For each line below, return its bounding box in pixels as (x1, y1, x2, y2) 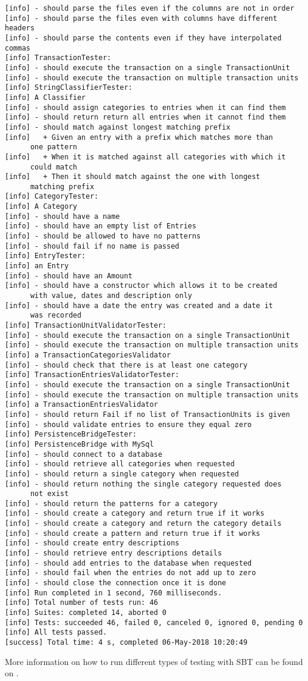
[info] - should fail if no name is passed (5, 241, 180, 250)
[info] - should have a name (5, 212, 120, 221)
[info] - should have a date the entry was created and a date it (5, 301, 274, 310)
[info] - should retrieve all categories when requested (5, 460, 235, 469)
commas (5, 43, 30, 52)
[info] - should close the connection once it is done (5, 579, 227, 588)
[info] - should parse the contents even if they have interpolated (5, 33, 282, 42)
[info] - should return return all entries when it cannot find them (5, 113, 286, 122)
